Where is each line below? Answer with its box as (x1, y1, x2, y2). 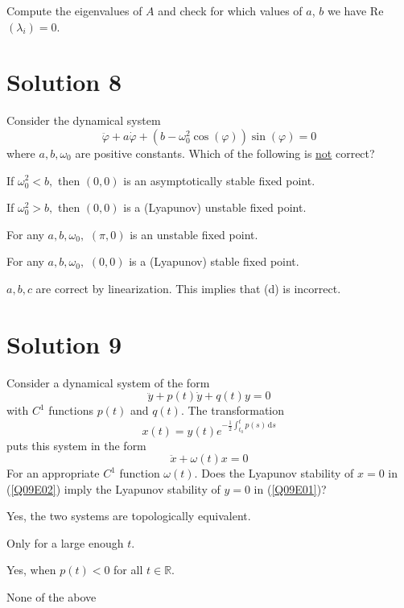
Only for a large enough (6, 534, 124, 551)
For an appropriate (6, 465, 100, 482)
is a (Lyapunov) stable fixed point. (129, 253, 299, 270)
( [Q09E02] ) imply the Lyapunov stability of (6, 480, 221, 497)
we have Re (327, 2, 384, 19)
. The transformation (180, 402, 285, 419)
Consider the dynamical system (6, 112, 161, 129)
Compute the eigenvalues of (6, 2, 142, 19)
